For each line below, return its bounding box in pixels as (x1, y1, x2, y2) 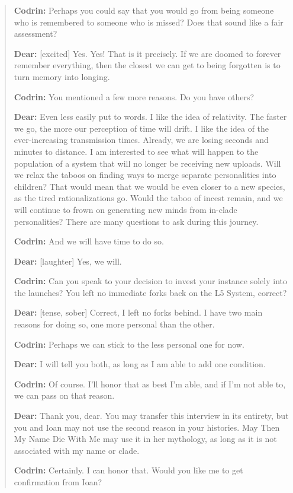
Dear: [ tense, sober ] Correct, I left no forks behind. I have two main (14, 306, 263, 319)
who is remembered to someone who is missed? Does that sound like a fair (14, 15, 284, 28)
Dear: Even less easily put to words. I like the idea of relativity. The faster (14, 110, 287, 123)
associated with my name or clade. (14, 444, 140, 456)
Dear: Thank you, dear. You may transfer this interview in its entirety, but (14, 409, 289, 422)
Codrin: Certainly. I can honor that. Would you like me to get (14, 464, 243, 476)
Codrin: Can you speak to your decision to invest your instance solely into (14, 275, 287, 287)
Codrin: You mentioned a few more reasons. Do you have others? (14, 90, 255, 103)
